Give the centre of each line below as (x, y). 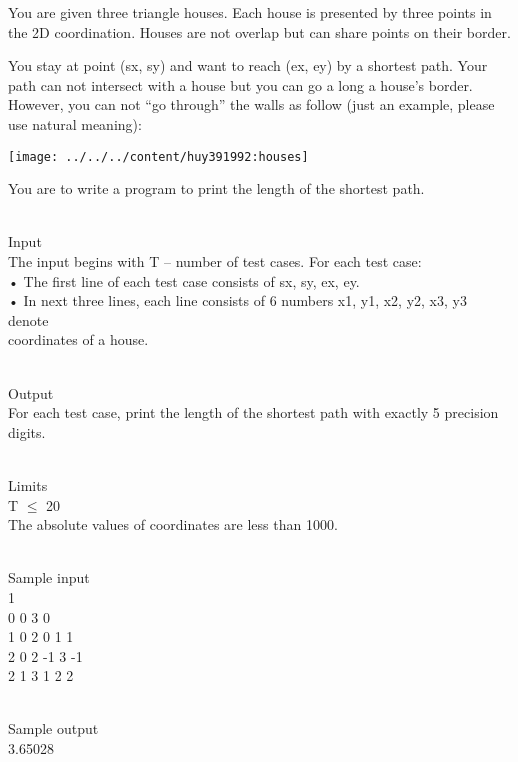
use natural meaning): (75, 123)
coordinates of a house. (78, 339)
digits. (27, 431)
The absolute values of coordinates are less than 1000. (173, 524)
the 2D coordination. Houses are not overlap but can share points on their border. (259, 31)
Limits (28, 484)
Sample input (49, 577)
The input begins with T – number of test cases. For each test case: (215, 261)
